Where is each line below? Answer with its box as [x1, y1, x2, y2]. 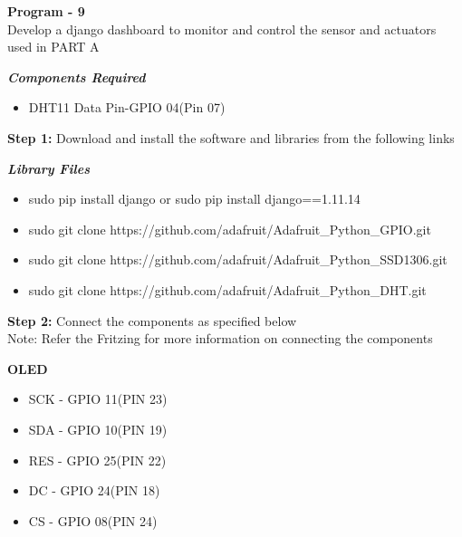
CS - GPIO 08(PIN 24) [28, 511, 158, 530]
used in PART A [7, 37, 100, 56]
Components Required [7, 67, 146, 86]
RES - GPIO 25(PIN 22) [28, 450, 167, 469]
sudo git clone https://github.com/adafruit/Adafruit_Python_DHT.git [28, 280, 427, 299]
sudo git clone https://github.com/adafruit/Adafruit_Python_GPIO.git [28, 219, 431, 238]
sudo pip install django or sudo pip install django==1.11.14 [28, 189, 361, 208]
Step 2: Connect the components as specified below [7, 311, 297, 330]
